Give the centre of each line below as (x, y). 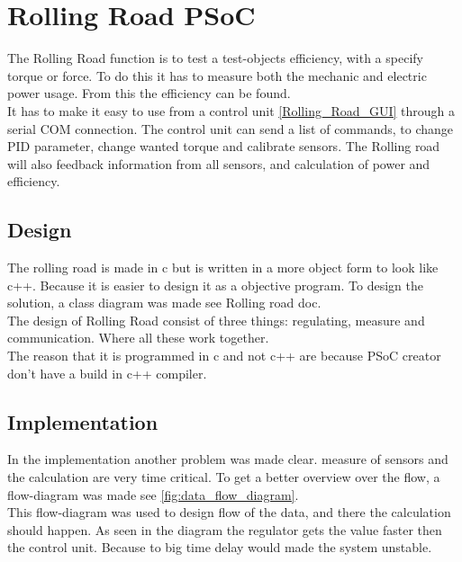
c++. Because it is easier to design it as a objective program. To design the (215, 285)
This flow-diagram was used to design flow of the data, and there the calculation (229, 512)
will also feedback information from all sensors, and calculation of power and (219, 163)
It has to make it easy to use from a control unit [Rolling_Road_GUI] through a (231, 110)
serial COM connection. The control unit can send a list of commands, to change (231, 128)
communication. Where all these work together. (138, 338)
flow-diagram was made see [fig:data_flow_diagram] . (153, 494)
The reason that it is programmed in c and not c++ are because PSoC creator (224, 356)
